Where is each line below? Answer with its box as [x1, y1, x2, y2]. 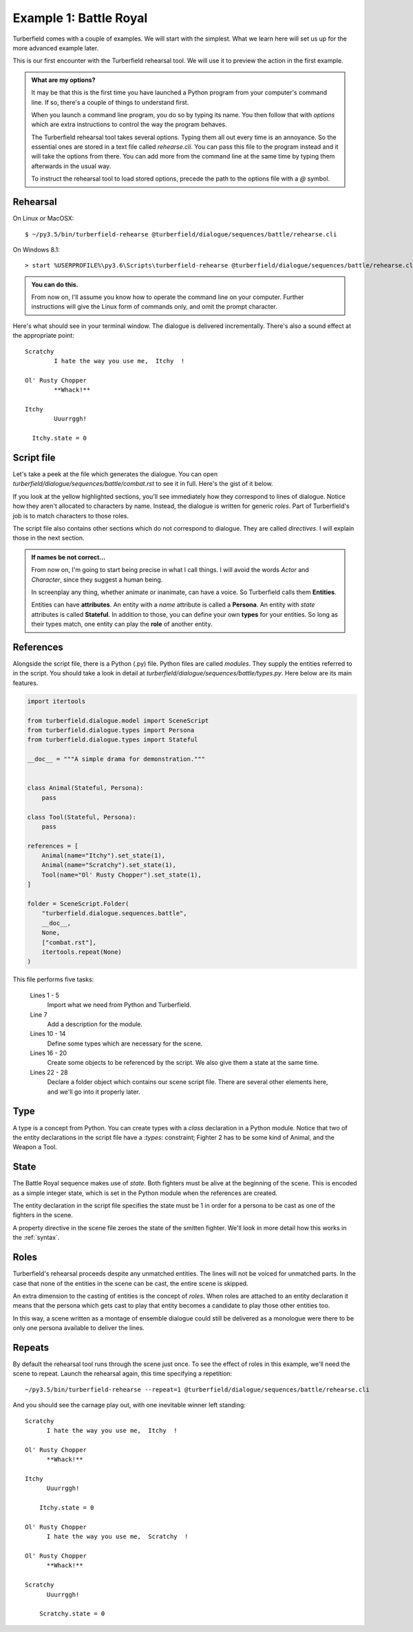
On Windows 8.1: [12, 245, 60, 254]
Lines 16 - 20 [30, 1049, 67, 1057]
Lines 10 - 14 [30, 1030, 66, 1038]
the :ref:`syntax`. [12, 1234, 60, 1242]
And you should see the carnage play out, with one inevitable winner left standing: [12, 1401, 246, 1409]
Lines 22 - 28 [30, 1068, 68, 1077]
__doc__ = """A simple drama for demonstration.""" [27, 755, 206, 763]
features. [12, 679, 39, 687]
